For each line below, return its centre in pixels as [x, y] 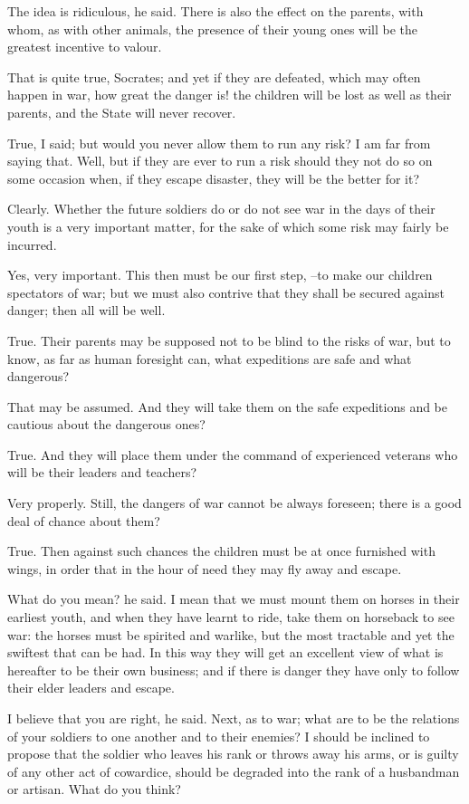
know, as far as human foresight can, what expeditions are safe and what [210, 358]
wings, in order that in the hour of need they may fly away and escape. [205, 568]
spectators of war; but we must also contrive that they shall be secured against [226, 292]
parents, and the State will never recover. [122, 112]
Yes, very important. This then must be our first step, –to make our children [220, 275]
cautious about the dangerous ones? [106, 424]
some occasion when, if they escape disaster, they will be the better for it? [214, 178]
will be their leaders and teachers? [102, 472]
